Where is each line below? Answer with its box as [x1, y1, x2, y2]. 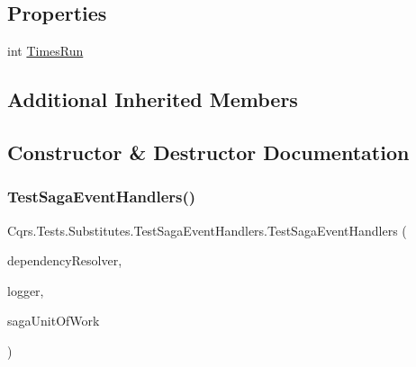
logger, [7, 281, 44, 300]
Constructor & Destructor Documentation [7, 138, 410, 166]
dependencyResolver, [7, 251, 122, 270]
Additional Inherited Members [7, 85, 298, 113]
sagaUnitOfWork [7, 311, 100, 330]
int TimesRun [7, 41, 84, 60]
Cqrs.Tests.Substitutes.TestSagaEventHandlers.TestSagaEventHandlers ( [7, 220, 407, 239]
